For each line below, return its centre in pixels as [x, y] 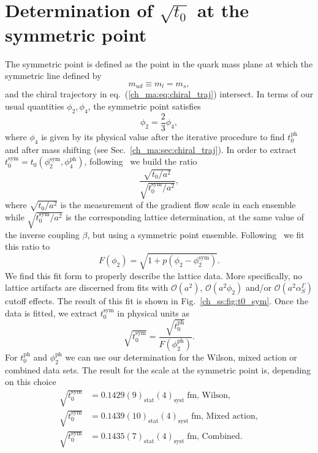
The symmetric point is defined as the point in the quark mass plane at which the [159, 63]
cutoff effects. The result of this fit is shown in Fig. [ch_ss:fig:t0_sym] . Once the [157, 301]
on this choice [31, 382]
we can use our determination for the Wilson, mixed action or [181, 357]
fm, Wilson [208, 396]
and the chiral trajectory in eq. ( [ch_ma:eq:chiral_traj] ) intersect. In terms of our [159, 94]
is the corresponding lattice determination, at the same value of [185, 216]
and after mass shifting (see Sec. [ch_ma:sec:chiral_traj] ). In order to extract [151, 149]
